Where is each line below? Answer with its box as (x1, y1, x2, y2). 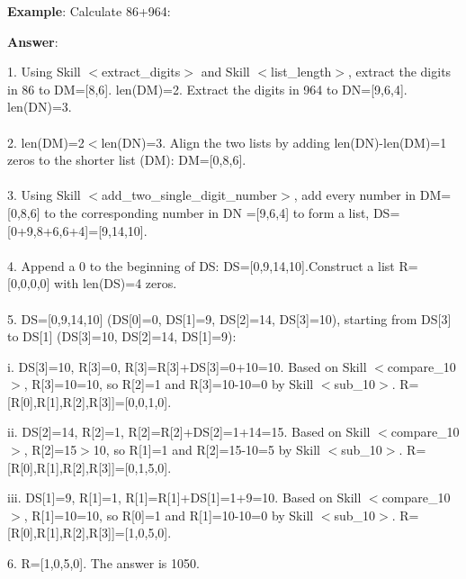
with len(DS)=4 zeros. (54, 274, 177, 293)
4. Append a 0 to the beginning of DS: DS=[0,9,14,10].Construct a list (7, 256, 395, 275)
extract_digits (102, 62, 181, 81)
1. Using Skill (7, 62, 81, 81)
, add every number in (293, 185, 417, 204)
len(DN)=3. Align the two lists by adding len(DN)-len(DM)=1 (101, 132, 447, 151)
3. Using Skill (7, 185, 81, 204)
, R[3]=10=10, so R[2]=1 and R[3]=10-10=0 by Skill (23, 375, 314, 394)
